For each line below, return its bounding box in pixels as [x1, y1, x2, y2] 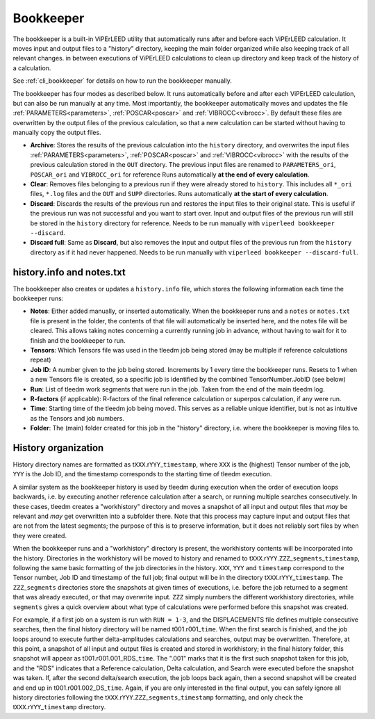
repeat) [30, 355, 51, 364]
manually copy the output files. [12, 129, 101, 137]
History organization [12, 442, 104, 453]
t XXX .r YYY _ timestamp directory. [12, 703, 106, 711]
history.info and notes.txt [12, 266, 126, 278]
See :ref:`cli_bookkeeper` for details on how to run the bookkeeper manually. [12, 76, 233, 85]
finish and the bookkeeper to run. [30, 336, 126, 344]
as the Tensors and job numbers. [30, 414, 125, 422]
